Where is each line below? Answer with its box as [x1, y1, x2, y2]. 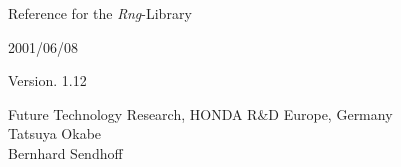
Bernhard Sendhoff [8, 142, 123, 163]
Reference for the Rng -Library [8, 3, 192, 23]
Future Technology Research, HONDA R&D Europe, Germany [8, 103, 393, 124]
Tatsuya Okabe [8, 123, 102, 144]
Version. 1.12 [8, 70, 87, 91]
